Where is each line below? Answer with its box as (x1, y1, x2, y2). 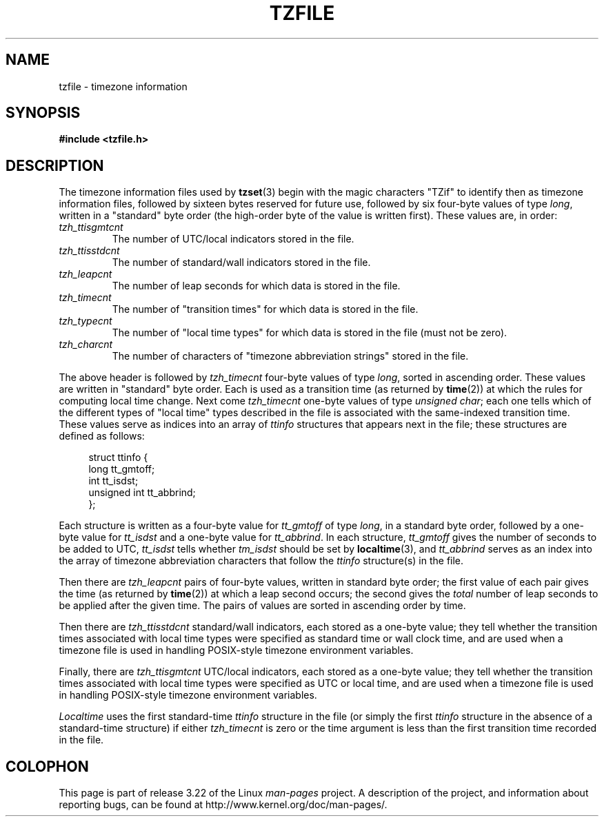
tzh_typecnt (59, 315, 112, 327)
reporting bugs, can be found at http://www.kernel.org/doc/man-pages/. (59, 799, 387, 811)
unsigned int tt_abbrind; (88, 486, 196, 499)
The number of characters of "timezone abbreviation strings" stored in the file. (112, 350, 469, 362)
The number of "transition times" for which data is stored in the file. (112, 303, 419, 316)
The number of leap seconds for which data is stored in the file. (112, 280, 401, 292)
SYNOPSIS (6, 104, 81, 122)
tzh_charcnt (59, 338, 113, 351)
